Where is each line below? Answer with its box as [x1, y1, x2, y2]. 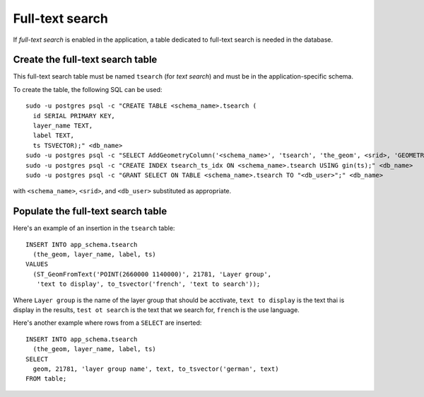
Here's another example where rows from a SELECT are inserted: [13, 318, 202, 327]
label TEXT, [33, 132, 74, 139]
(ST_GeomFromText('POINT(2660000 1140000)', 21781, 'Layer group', [33, 270, 272, 278]
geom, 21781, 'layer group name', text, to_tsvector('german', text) [33, 364, 279, 373]
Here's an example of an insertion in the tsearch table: [13, 224, 175, 233]
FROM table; [25, 375, 67, 383]
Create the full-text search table [13, 54, 158, 66]
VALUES [25, 260, 49, 268]
